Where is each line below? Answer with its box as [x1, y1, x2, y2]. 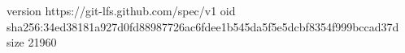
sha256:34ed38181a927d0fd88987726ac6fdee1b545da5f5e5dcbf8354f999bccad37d [7, 18, 399, 35]
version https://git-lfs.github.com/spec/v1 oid [7, 2, 236, 18]
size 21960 [7, 34, 57, 51]
